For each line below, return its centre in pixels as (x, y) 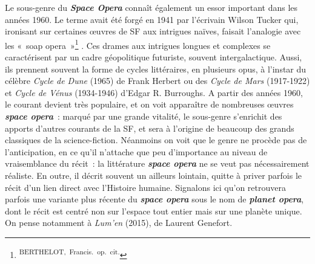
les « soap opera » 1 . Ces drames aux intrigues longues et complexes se (138, 44)
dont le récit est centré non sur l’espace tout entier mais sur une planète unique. (154, 211)
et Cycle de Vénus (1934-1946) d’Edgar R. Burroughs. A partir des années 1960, (154, 92)
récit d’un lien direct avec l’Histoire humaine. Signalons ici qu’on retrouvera (145, 187)
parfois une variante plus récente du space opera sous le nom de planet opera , (154, 199)
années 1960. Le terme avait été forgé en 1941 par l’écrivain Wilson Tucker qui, (152, 19)
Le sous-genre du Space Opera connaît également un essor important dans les (151, 7)
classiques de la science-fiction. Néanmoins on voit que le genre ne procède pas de (156, 140)
